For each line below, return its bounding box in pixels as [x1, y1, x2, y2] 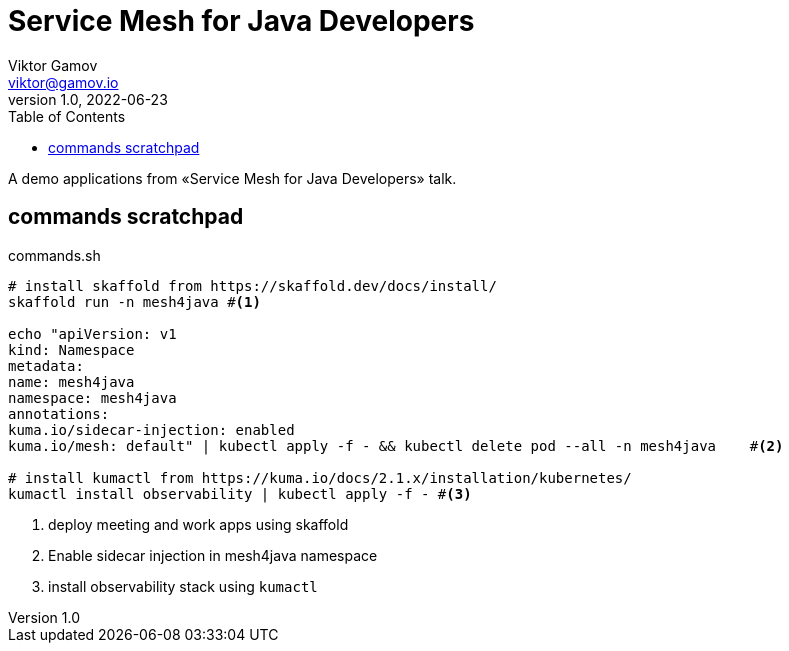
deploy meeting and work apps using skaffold [48, 515, 349, 533]
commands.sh [8, 246, 101, 264]
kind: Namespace [8, 341, 135, 358]
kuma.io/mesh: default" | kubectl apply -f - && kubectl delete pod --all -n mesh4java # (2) [8, 437, 784, 454]
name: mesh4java [8, 373, 135, 390]
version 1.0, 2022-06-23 [8, 90, 168, 108]
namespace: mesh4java [8, 389, 177, 406]
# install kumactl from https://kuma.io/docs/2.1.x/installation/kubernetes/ [8, 469, 632, 486]
